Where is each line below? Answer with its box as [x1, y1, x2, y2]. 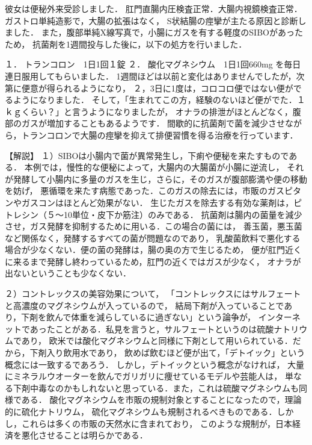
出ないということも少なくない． [5, 267, 131, 279]
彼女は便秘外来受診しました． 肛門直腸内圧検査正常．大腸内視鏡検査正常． [5, 2, 302, 14]
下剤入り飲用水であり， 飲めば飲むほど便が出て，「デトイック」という [29, 346, 305, 359]
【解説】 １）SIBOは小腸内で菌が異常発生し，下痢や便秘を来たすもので [5, 149, 289, 161]
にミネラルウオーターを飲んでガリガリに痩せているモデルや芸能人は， [5, 370, 283, 382]
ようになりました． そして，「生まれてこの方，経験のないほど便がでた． [13, 93, 297, 106]
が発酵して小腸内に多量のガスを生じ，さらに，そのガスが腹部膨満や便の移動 [5, 172, 307, 185]
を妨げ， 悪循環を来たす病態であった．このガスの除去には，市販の [5, 184, 268, 197]
